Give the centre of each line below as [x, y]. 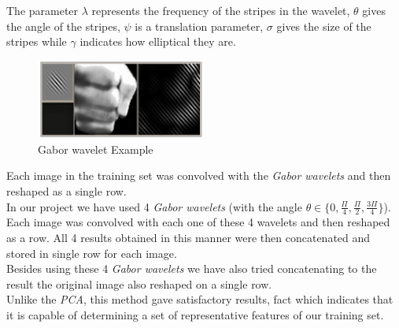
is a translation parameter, [199, 26]
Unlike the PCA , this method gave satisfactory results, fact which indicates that [200, 299]
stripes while [37, 41]
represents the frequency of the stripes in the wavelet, [221, 10]
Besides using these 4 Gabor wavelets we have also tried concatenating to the [192, 268]
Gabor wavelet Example [96, 149]
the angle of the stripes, [63, 26]
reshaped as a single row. [66, 191]
